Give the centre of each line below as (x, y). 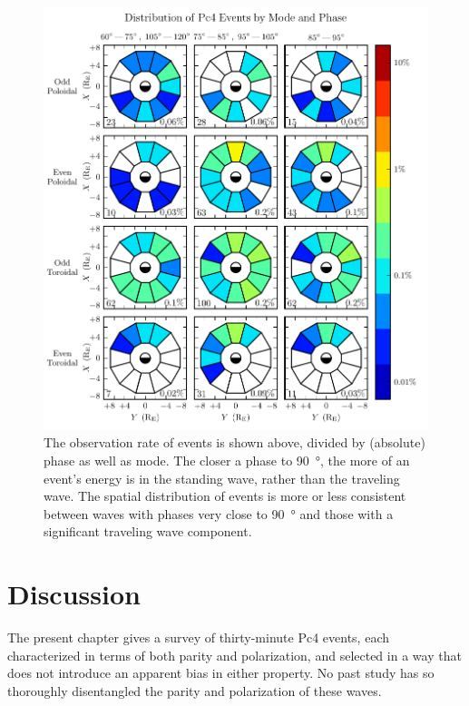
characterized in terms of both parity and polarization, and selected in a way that (234, 655)
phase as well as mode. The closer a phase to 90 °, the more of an (227, 460)
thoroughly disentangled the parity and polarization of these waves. (195, 690)
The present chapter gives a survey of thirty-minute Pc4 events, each (198, 637)
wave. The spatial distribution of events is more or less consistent (225, 496)
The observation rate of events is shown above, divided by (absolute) (234, 442)
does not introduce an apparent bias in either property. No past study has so (221, 673)
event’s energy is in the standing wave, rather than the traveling (222, 478)
